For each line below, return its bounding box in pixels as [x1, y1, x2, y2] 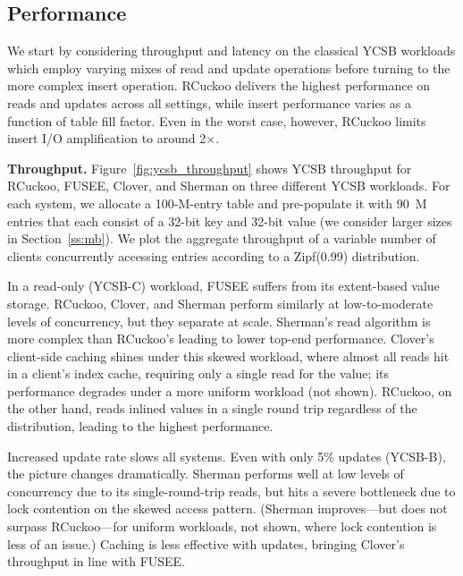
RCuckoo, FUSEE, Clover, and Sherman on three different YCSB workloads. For [7, 176, 450, 195]
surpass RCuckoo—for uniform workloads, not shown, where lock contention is [7, 517, 437, 536]
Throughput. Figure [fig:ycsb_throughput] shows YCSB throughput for [7, 158, 412, 177]
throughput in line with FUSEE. [7, 552, 186, 571]
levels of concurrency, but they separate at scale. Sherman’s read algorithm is [7, 311, 431, 330]
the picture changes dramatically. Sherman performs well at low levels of [7, 464, 404, 483]
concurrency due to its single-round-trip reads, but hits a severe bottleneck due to [7, 481, 456, 500]
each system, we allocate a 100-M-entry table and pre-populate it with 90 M [7, 193, 427, 212]
